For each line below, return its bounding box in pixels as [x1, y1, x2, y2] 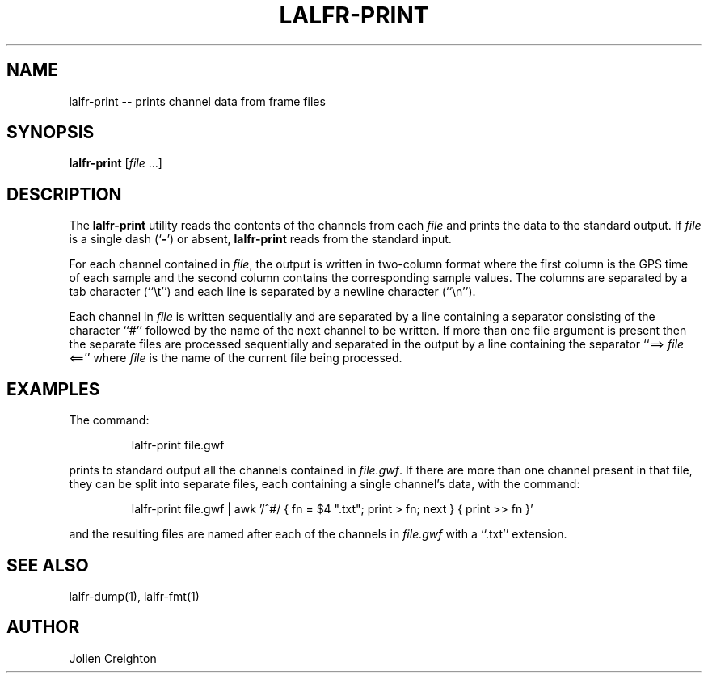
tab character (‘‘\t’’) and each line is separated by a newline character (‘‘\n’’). [69, 285, 476, 299]
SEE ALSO [6, 555, 89, 576]
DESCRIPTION [6, 183, 122, 205]
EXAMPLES [6, 378, 100, 399]
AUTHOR [6, 617, 80, 638]
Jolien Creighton [69, 651, 157, 665]
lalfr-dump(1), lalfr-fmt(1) [69, 588, 200, 603]
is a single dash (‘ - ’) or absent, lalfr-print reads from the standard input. [69, 232, 452, 247]
